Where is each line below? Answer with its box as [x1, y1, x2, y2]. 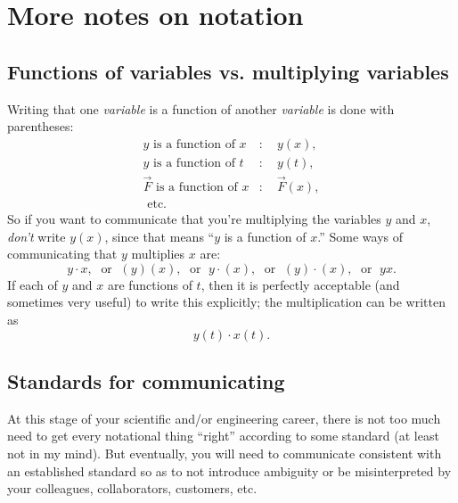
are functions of [107, 275, 192, 293]
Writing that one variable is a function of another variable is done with [7, 99, 395, 118]
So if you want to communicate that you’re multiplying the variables [7, 210, 381, 228]
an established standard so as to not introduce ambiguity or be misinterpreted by [7, 461, 452, 480]
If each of [7, 275, 58, 293]
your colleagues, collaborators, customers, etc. [7, 479, 258, 498]
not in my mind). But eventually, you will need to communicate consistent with [7, 444, 442, 463]
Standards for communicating [7, 367, 285, 395]
